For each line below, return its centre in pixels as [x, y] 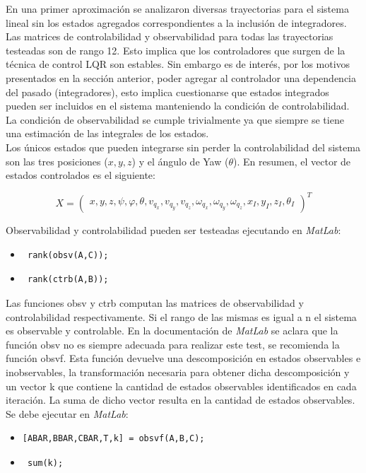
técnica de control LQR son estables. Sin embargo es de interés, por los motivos [178, 64]
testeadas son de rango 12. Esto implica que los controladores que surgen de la [176, 50]
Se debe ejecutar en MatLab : [67, 413]
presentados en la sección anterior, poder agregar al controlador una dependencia [181, 77]
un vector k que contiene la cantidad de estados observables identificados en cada [181, 386]
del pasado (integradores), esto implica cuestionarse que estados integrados [167, 92]
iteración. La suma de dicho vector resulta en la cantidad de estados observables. [181, 400]
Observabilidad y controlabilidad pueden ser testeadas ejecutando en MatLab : [173, 230]
